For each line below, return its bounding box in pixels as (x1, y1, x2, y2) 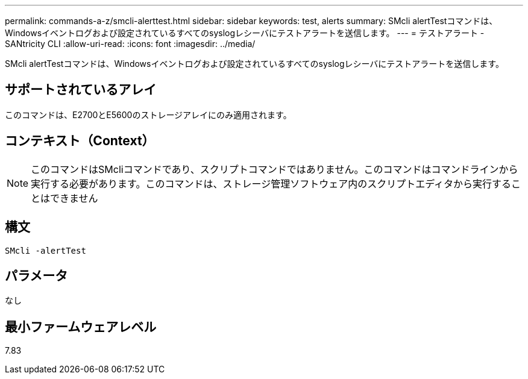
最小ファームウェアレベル (5, 319, 157, 334)
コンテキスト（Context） (5, 133, 155, 149)
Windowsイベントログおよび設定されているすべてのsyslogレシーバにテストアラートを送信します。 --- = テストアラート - (5, 28, 485, 38)
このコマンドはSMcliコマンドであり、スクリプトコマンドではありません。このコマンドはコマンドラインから (31, 163, 518, 175)
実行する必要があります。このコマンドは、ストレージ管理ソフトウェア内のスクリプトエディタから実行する (31, 177, 512, 190)
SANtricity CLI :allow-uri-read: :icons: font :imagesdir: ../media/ (5, 39, 256, 49)
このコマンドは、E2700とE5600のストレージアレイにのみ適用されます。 (5, 109, 292, 120)
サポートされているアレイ (5, 82, 157, 98)
